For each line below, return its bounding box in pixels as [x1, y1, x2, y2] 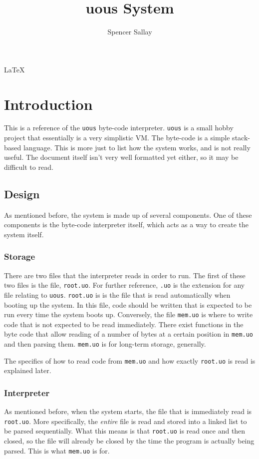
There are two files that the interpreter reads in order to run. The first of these [4, 270, 246, 280]
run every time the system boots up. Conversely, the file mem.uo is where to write [4, 309, 253, 320]
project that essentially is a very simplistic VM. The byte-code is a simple [4, 132, 230, 143]
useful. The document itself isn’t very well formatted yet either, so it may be [4, 152, 239, 162]
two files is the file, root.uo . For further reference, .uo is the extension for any [4, 280, 245, 290]
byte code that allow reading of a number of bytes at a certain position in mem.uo [4, 329, 254, 339]
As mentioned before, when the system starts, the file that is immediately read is [4, 406, 252, 417]
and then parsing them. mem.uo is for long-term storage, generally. [4, 339, 206, 349]
